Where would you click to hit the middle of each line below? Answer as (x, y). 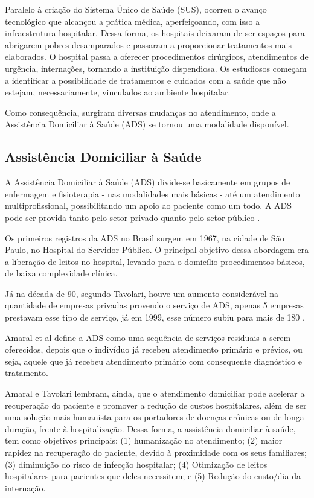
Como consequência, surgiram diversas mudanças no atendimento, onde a (140, 112)
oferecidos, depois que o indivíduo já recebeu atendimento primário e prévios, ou (154, 349)
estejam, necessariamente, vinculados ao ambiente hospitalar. (118, 92)
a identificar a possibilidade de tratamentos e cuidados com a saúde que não (146, 80)
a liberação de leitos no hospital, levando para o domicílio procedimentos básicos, (155, 261)
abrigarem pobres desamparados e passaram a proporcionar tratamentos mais (148, 44)
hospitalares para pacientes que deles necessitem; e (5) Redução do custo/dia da (153, 476)
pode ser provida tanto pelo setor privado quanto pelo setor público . (133, 217)
